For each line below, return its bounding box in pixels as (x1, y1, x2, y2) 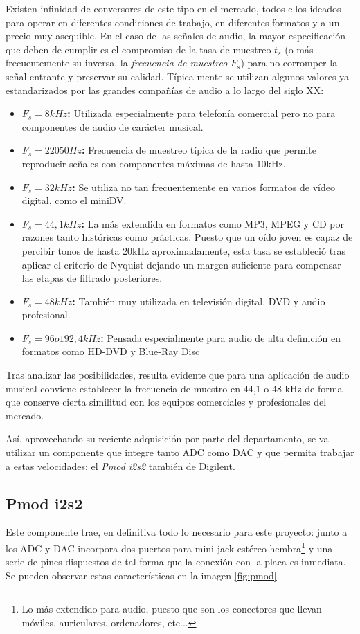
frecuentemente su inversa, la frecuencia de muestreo (6, 55, 228, 70)
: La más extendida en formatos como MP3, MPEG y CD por (81, 216, 345, 230)
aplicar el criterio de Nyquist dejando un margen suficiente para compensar (21, 257, 341, 271)
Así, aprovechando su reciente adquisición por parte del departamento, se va (6, 431, 329, 446)
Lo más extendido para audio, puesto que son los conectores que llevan (21, 601, 322, 616)
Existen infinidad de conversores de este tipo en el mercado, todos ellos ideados (6, 1, 341, 15)
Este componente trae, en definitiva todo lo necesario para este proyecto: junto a (6, 525, 348, 539)
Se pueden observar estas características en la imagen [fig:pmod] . (6, 568, 280, 582)
